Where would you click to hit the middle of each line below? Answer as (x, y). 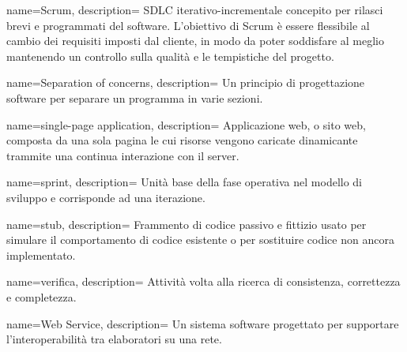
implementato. (41, 255)
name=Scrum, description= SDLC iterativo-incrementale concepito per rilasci (195, 9)
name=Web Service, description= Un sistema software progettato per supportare (203, 323)
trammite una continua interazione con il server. (123, 155)
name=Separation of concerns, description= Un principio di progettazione (186, 82)
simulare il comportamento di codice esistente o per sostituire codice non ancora (200, 240)
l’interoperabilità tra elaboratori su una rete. (114, 339)
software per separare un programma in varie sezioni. (135, 97)
